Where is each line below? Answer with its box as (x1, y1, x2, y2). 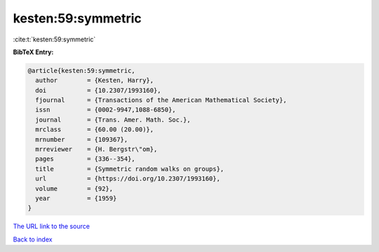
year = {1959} (35, 194, 117, 202)
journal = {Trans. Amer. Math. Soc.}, (35, 116, 191, 124)
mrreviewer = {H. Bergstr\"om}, (35, 145, 158, 154)
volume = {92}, (35, 185, 114, 192)
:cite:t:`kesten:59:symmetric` (13, 35, 96, 44)
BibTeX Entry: (13, 48, 54, 56)
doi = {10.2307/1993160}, (35, 86, 161, 94)
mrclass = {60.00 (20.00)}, (35, 126, 154, 133)
